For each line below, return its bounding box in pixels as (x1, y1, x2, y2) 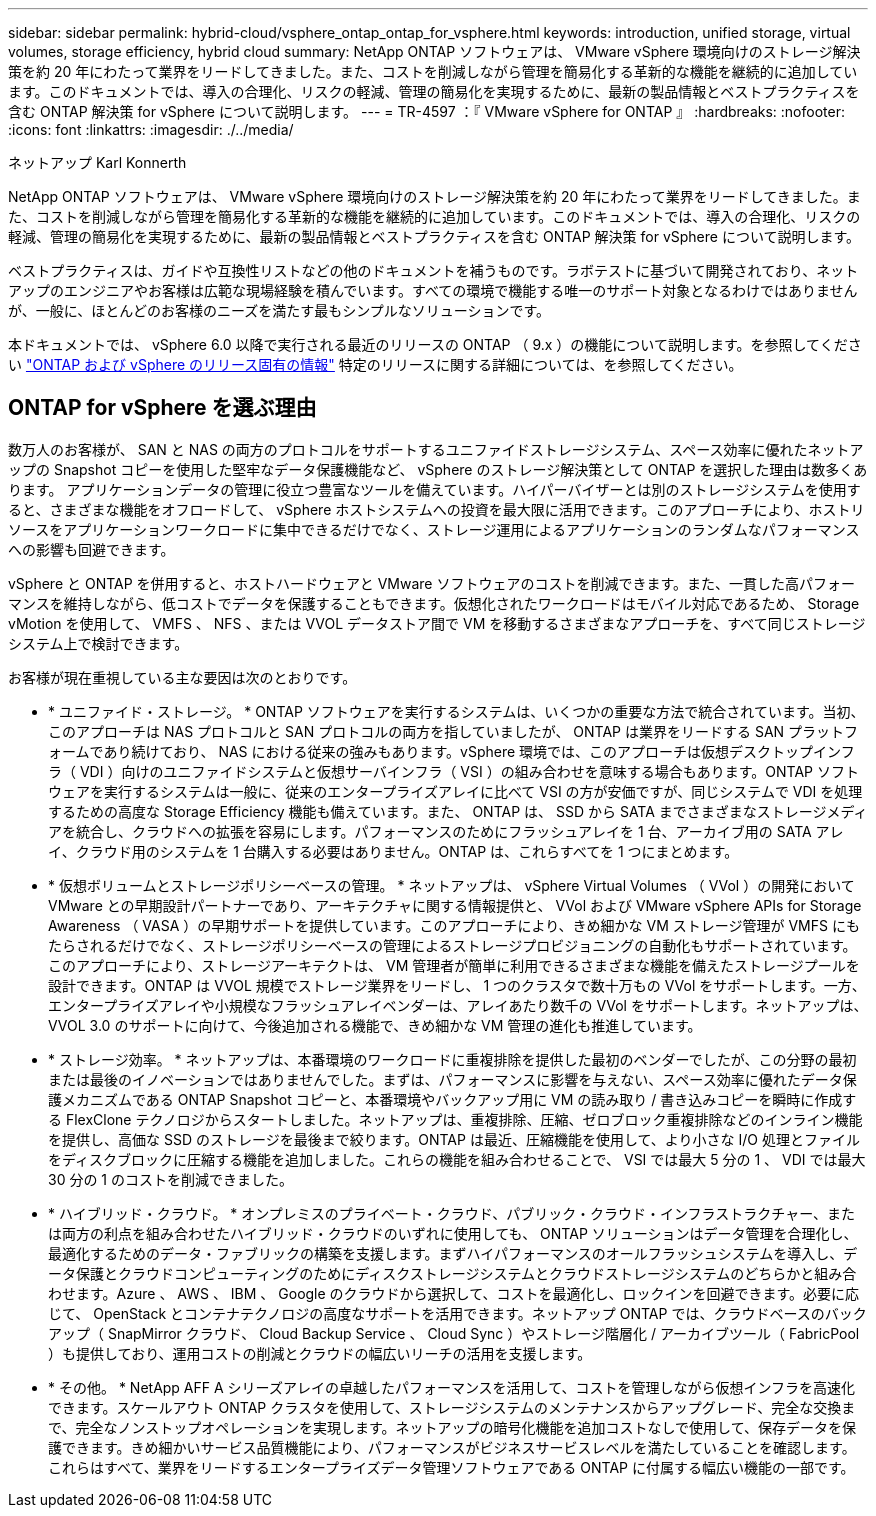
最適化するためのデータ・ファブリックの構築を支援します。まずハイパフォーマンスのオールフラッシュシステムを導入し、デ (48, 1244, 858, 1262)
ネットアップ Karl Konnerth (8, 154, 187, 171)
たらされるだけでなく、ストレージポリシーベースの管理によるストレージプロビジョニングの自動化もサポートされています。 (48, 936, 857, 954)
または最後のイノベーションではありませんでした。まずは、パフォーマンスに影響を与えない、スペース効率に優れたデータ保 (48, 1070, 857, 1088)
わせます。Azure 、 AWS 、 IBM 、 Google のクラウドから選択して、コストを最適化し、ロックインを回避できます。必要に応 (48, 1284, 860, 1302)
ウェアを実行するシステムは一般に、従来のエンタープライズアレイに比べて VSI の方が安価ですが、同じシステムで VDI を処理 (48, 782, 863, 800)
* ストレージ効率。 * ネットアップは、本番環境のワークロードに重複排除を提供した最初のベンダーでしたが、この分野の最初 (48, 1050, 857, 1068)
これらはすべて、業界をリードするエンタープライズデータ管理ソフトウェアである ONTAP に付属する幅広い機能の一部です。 (48, 1458, 855, 1476)
